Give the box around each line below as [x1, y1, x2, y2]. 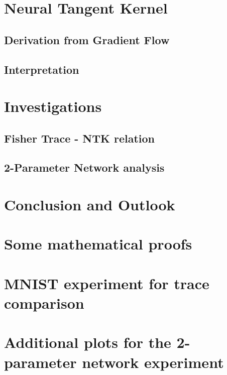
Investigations [4, 96, 102, 116]
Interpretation [4, 61, 79, 77]
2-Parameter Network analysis [4, 160, 165, 175]
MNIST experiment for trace [4, 273, 209, 293]
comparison [4, 293, 84, 313]
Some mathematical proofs [4, 233, 192, 254]
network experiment [82, 351, 224, 372]
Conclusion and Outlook [4, 194, 175, 215]
